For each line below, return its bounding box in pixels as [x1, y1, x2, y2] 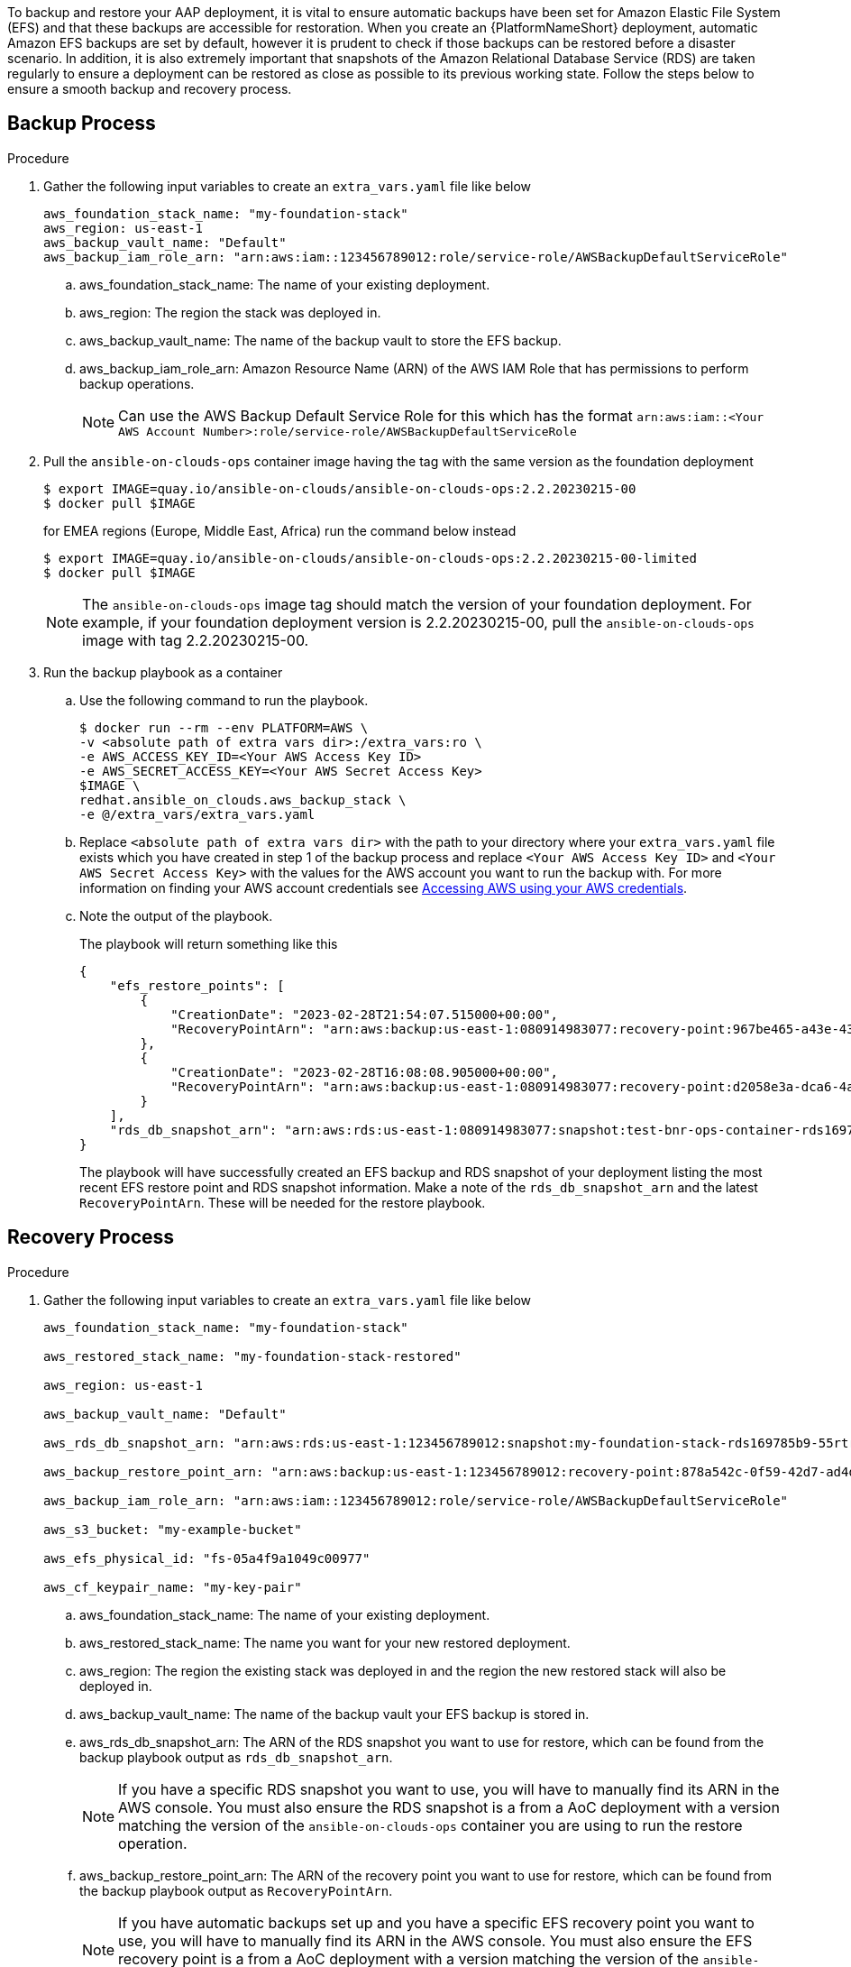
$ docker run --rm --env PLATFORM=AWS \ [79, 720, 369, 735]
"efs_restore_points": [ [109, 978, 285, 993]
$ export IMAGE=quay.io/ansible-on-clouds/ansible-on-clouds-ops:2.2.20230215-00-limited [43, 550, 697, 565]
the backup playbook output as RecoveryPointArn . [79, 1882, 393, 1898]
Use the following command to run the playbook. [79, 692, 369, 708]
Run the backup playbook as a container [43, 664, 283, 680]
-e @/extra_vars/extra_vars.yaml [79, 806, 316, 822]
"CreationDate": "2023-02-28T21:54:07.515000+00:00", [170, 1006, 559, 1022]
